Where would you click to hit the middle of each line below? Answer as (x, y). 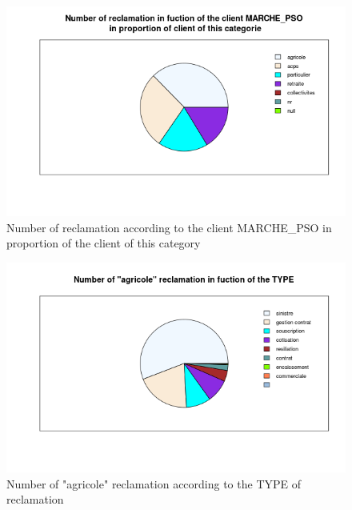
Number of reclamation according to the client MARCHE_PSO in (169, 227)
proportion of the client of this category (104, 243)
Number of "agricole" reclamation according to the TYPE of (154, 483)
